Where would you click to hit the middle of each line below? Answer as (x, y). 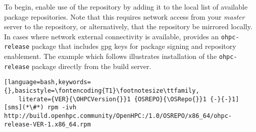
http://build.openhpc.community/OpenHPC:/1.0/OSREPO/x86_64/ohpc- (118, 116)
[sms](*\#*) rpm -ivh (40, 108)
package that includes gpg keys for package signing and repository (134, 46)
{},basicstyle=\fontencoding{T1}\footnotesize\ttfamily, (102, 91)
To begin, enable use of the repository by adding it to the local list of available (126, 7)
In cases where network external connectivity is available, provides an (112, 36)
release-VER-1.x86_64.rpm (47, 124)
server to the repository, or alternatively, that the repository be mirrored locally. (128, 26)
